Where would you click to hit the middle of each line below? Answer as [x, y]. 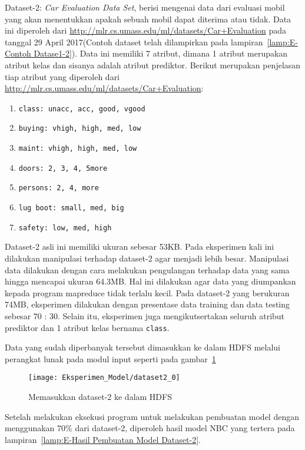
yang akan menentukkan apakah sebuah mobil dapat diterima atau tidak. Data [148, 19]
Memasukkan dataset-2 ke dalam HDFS [100, 396]
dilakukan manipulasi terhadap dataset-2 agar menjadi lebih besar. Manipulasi [147, 258]
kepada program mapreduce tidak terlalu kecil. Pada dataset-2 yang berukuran [147, 292]
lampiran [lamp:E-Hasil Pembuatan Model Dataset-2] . [103, 439]
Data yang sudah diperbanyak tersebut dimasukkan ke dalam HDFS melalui [142, 347]
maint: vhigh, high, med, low [78, 149]
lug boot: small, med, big [71, 208]
